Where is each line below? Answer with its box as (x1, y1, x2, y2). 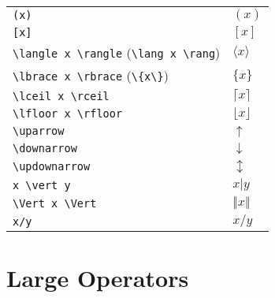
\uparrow (13, 125, 65, 137)
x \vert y (13, 178, 71, 192)
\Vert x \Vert (13, 196, 97, 210)
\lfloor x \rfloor (13, 107, 123, 120)
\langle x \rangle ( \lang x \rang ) (13, 43, 221, 61)
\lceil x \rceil (13, 89, 110, 102)
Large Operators (6, 262, 189, 294)
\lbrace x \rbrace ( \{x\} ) (13, 66, 169, 84)
